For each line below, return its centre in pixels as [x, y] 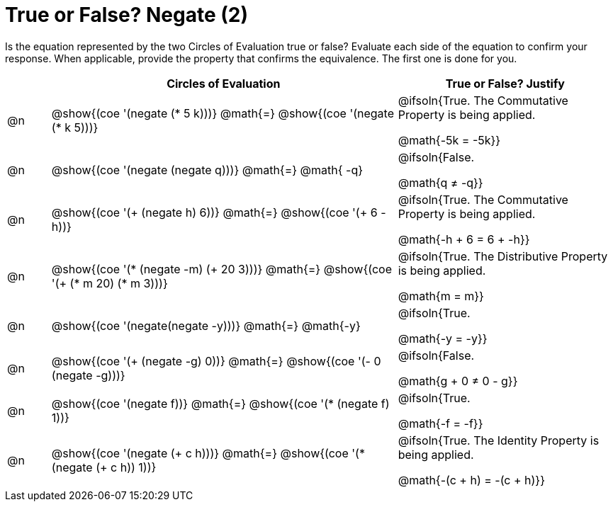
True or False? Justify [505, 83]
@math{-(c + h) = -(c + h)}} [471, 480]
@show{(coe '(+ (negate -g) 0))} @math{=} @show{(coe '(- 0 [216, 361]
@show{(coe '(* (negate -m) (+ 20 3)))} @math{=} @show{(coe [221, 269]
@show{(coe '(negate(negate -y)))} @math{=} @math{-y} [206, 325]
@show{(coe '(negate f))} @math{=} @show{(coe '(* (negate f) [220, 403]
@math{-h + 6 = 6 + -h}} [464, 239]
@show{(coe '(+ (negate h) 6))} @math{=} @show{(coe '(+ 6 [214, 212]
